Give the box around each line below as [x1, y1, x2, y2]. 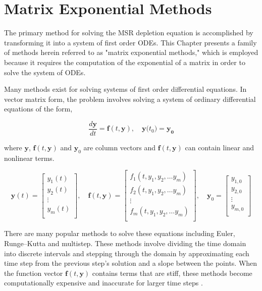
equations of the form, [4, 103, 73, 114]
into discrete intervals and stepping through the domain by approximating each [4, 248, 249, 258]
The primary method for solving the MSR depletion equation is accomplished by [4, 27, 253, 38]
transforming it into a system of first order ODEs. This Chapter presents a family [4, 37, 257, 47]
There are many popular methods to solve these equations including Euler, [4, 228, 235, 239]
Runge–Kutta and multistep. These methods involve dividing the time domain [4, 238, 246, 249]
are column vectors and [83, 142, 155, 152]
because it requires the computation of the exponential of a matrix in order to [4, 56, 245, 67]
